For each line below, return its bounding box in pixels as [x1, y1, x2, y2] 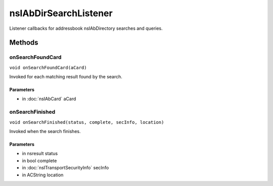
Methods [9, 38, 38, 47]
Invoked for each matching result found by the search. [9, 74, 122, 80]
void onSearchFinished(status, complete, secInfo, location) [9, 119, 164, 125]
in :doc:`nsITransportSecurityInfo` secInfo [22, 165, 109, 171]
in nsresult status [22, 151, 58, 157]
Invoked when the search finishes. [9, 128, 81, 134]
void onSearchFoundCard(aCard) [9, 65, 87, 70]
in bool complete [22, 157, 57, 164]
